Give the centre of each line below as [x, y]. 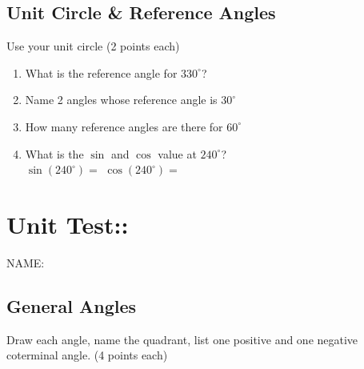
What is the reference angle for [101, 72]
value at [177, 153]
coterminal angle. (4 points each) [87, 355]
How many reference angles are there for [124, 126]
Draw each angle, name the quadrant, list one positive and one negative [182, 339]
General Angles [72, 305]
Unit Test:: [68, 224]
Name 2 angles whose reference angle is [121, 100]
